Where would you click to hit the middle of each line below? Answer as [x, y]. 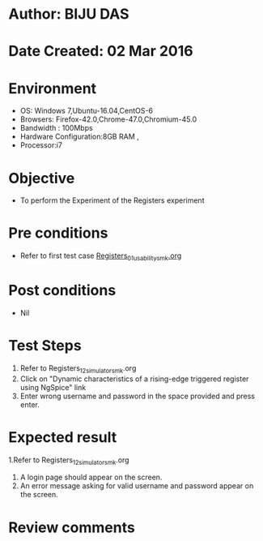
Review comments [72, 527]
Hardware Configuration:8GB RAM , [79, 137]
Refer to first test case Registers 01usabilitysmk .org [101, 256]
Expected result [63, 437]
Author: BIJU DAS [69, 14]
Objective [42, 178]
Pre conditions [58, 233]
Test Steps [45, 346]
